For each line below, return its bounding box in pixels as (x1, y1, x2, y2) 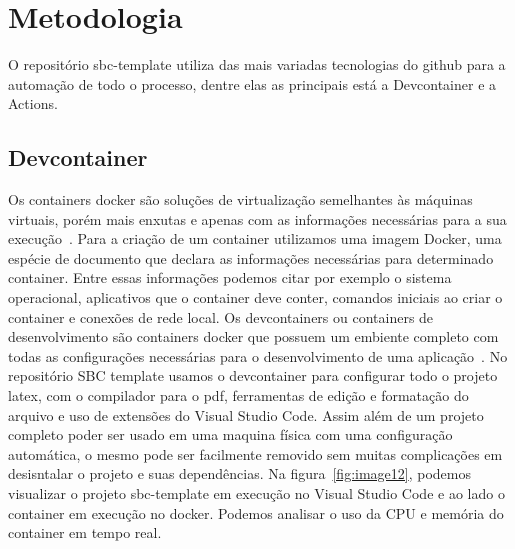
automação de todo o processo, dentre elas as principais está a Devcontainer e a (8, 73, 497, 94)
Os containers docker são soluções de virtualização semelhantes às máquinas (8, 189, 473, 210)
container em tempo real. (8, 522, 162, 543)
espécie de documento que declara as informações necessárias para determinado (8, 247, 494, 268)
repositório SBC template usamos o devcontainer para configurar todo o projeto (8, 365, 498, 386)
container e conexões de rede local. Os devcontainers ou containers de (8, 306, 434, 327)
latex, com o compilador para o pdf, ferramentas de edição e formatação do (8, 385, 469, 406)
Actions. (8, 93, 58, 114)
